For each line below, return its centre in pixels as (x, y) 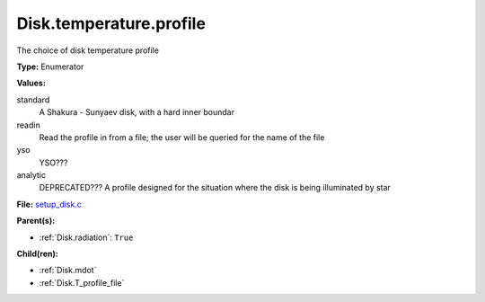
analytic (31, 175)
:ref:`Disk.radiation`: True (86, 237)
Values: (31, 83)
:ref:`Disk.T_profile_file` (82, 282)
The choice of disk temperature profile (88, 50)
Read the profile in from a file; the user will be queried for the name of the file (182, 137)
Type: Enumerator (50, 67)
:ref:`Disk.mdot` (68, 271)
